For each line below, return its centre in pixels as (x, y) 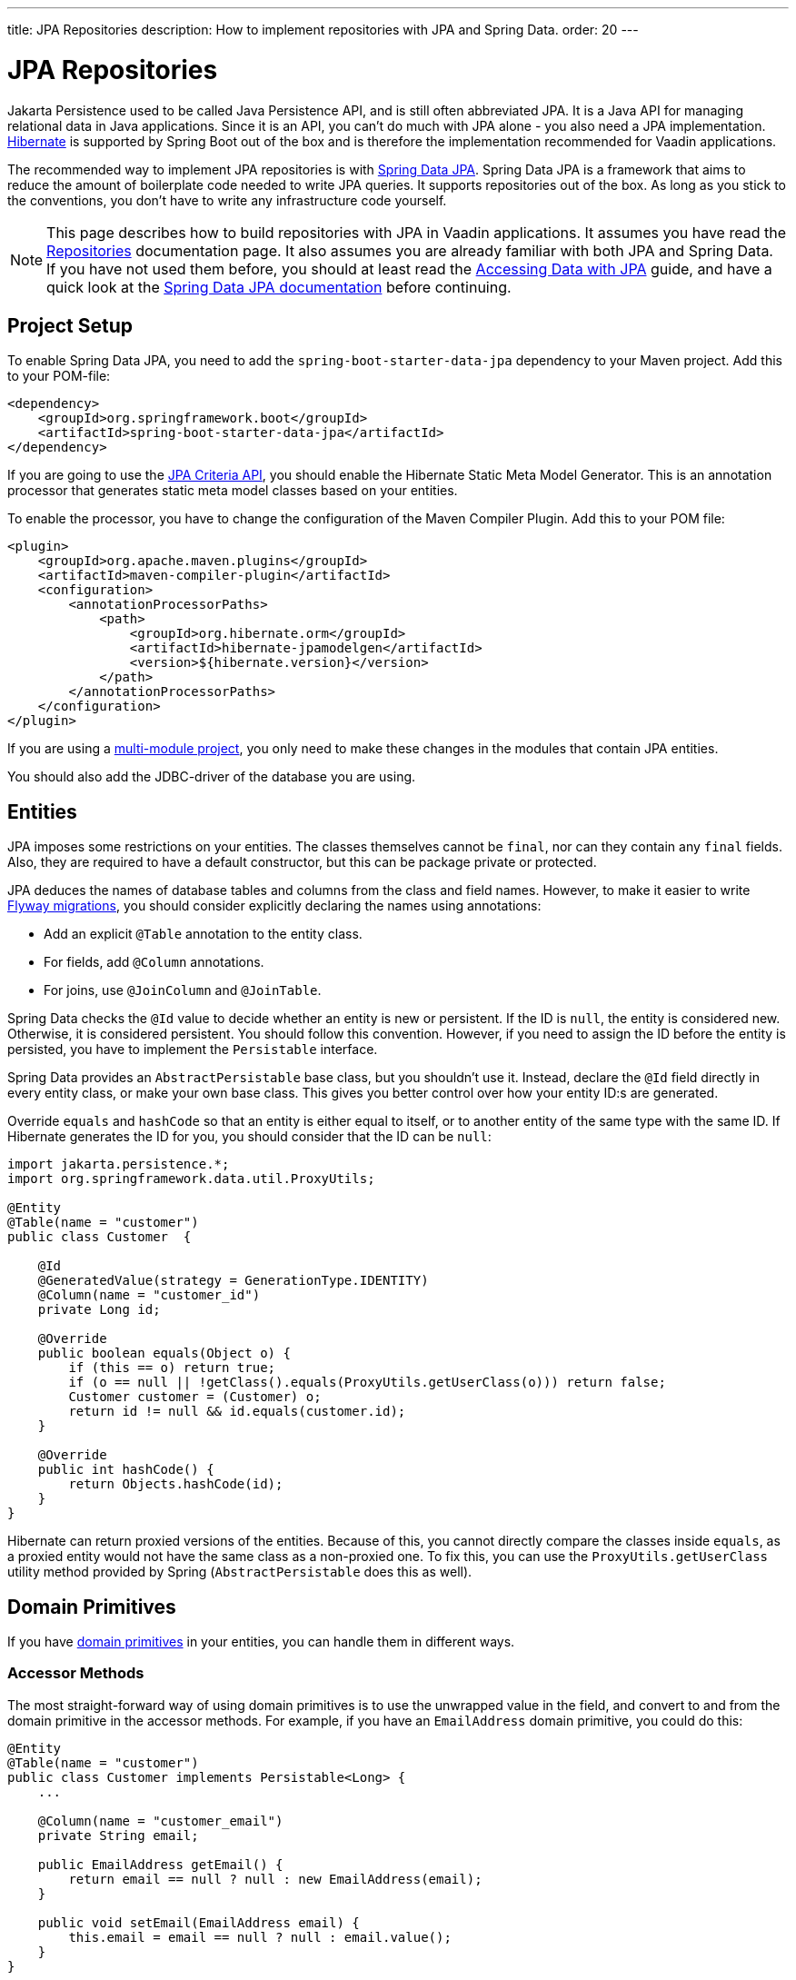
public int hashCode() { (126, 1470)
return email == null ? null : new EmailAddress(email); (275, 1879)
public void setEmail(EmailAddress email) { (199, 1922)
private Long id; (99, 1310)
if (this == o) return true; (172, 1368)
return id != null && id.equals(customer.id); (237, 1412)
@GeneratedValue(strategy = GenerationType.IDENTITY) (233, 1281)
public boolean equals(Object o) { (164, 1353)
